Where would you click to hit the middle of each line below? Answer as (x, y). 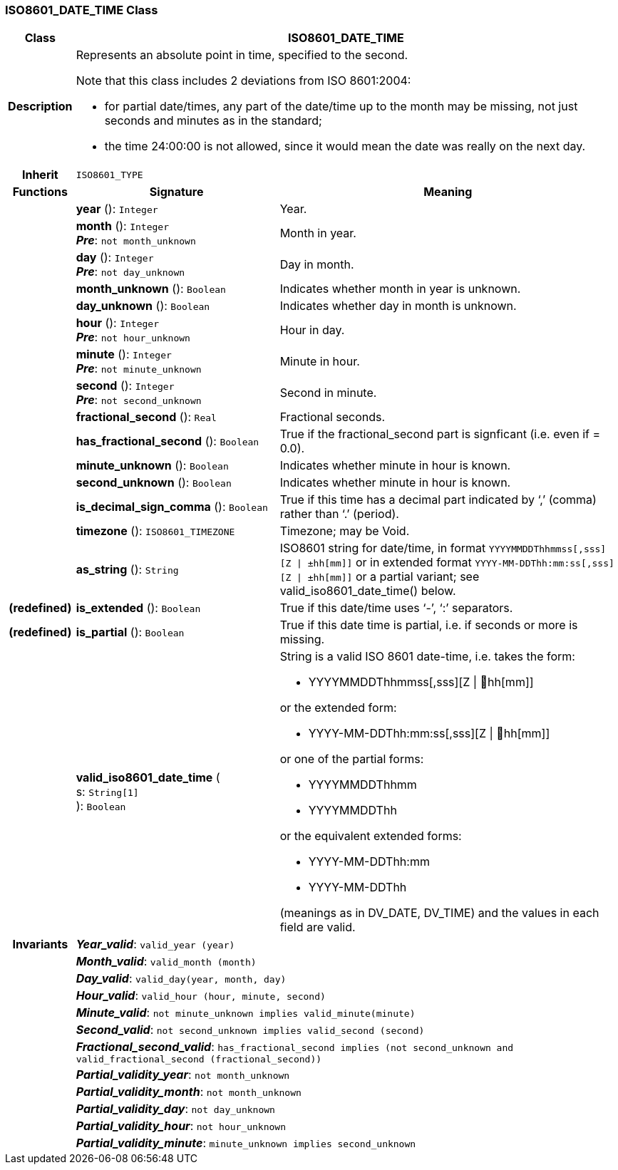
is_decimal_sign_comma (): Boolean (172, 507)
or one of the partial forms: (352, 759)
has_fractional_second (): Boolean (168, 441)
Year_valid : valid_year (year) (155, 944)
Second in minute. (328, 393)
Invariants (40, 944)
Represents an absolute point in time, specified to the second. (242, 55)
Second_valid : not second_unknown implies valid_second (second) (250, 1030)
